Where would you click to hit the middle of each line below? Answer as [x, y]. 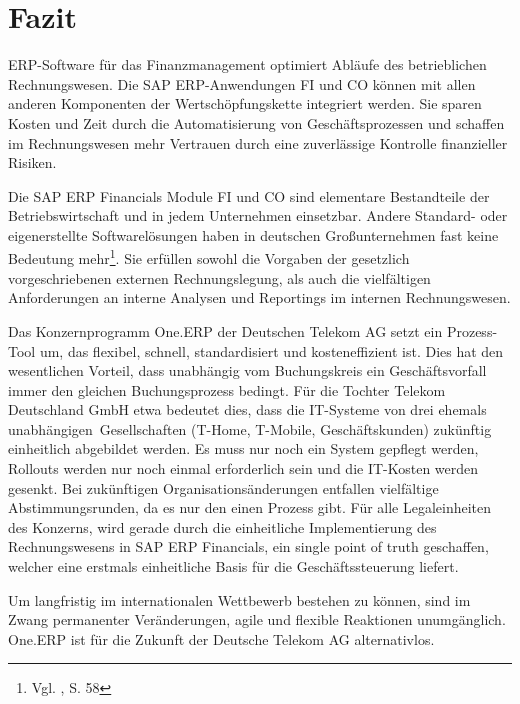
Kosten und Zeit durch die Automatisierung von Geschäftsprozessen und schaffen [256, 122]
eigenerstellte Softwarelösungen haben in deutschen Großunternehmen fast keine [253, 234]
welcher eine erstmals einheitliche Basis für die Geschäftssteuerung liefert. [233, 566]
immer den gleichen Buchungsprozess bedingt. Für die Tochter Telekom [227, 389]
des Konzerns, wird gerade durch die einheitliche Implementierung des [222, 526]
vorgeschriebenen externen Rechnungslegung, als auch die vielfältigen [219, 277]
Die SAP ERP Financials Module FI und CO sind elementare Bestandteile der [249, 195]
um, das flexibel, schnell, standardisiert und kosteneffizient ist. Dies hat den [271, 350]
